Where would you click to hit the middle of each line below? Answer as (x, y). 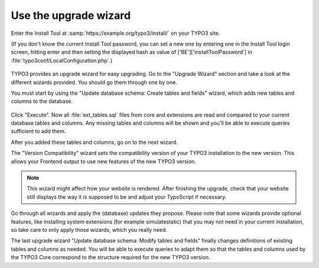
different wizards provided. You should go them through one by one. (94, 82)
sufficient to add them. (38, 131)
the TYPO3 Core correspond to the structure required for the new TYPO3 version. (110, 257)
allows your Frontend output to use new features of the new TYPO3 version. (103, 161)
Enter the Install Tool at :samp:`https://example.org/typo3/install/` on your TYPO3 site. (115, 33)
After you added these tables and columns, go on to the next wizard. (95, 142)
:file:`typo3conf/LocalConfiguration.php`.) (62, 60)
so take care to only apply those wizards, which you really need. (89, 230)
